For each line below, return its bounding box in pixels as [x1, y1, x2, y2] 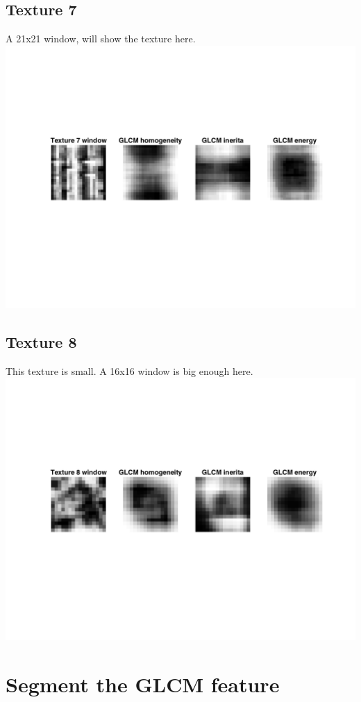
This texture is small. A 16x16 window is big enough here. [6, 363, 253, 378]
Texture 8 [6, 331, 77, 352]
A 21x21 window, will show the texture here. [6, 31, 196, 46]
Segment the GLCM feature [6, 669, 280, 698]
